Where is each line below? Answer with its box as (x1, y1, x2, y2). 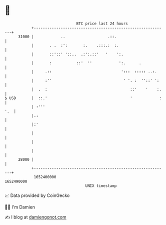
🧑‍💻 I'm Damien (4, 204, 35, 210)
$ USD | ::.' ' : (4, 95, 162, 101)
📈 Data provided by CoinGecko (4, 192, 70, 198)
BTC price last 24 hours (76, 21, 128, 26)
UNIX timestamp (85, 183, 117, 188)
